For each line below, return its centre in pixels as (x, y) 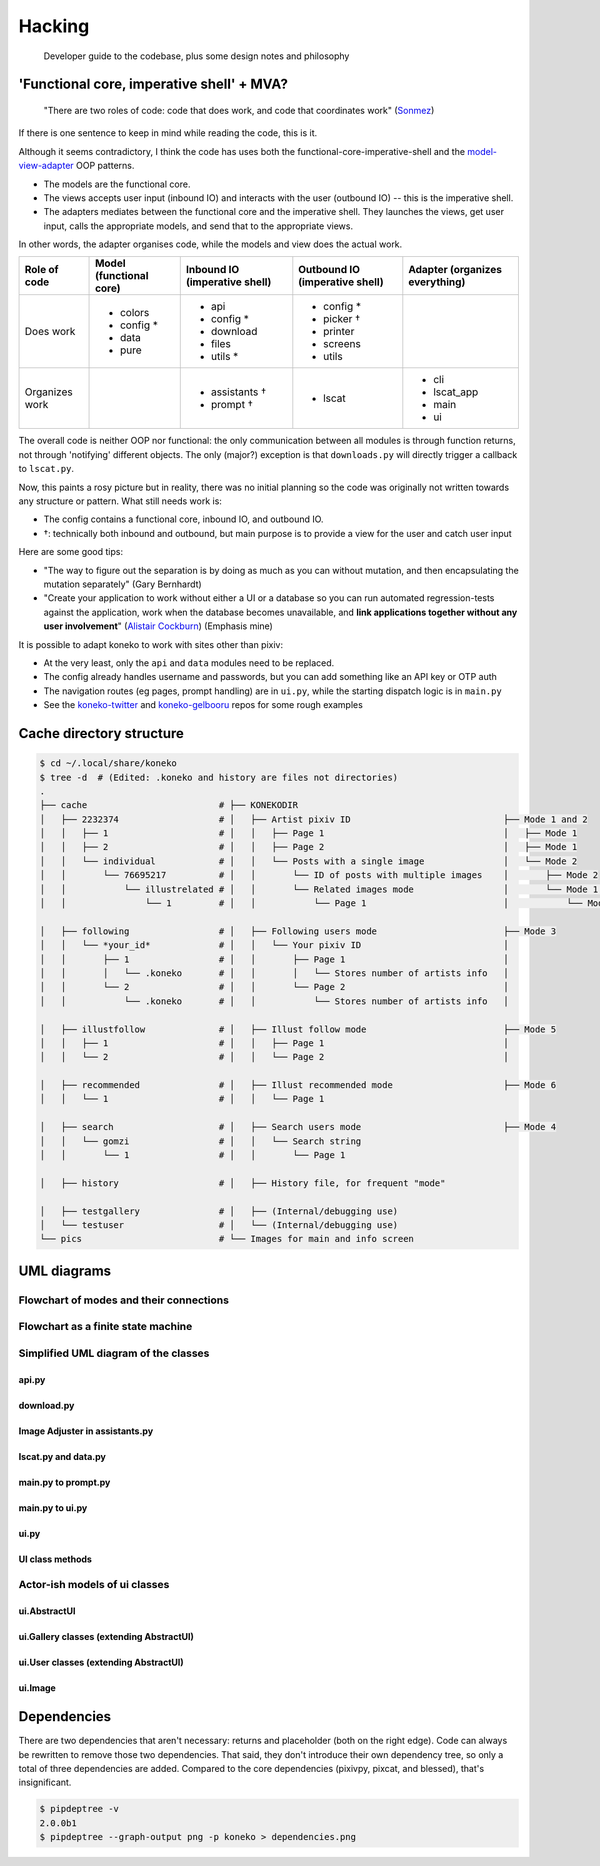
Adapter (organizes (455, 270)
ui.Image (37, 1688)
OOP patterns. (105, 166)
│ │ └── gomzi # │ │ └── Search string (200, 1141)
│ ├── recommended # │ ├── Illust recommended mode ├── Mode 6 (298, 1085)
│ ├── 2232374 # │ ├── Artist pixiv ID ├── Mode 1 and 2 (314, 819)
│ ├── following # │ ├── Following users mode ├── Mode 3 (298, 931)
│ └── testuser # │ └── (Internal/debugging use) (219, 1225)
